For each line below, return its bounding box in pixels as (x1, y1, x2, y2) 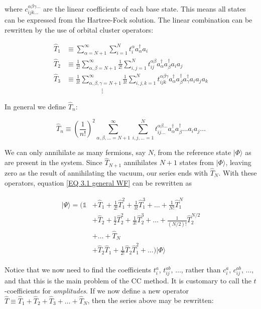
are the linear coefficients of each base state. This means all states (43, 4, 246, 14)
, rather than (181, 264, 221, 275)
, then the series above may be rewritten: (87, 295, 214, 305)
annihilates (123, 157, 158, 168)
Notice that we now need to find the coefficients (5, 264, 152, 275)
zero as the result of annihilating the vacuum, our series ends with (5, 167, 208, 178)
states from (179, 157, 214, 168)
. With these (218, 167, 257, 178)
